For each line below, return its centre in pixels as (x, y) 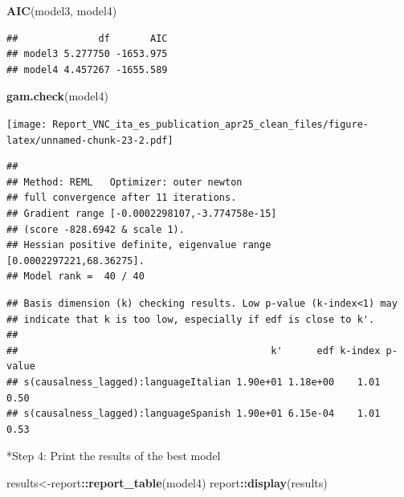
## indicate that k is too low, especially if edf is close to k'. (191, 319)
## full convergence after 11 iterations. (122, 198)
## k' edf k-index (194, 350)
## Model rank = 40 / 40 (75, 277)
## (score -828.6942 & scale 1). (96, 229)
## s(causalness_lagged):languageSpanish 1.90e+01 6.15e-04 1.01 (194, 414)
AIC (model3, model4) (62, 10)
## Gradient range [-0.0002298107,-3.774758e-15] (142, 214)
